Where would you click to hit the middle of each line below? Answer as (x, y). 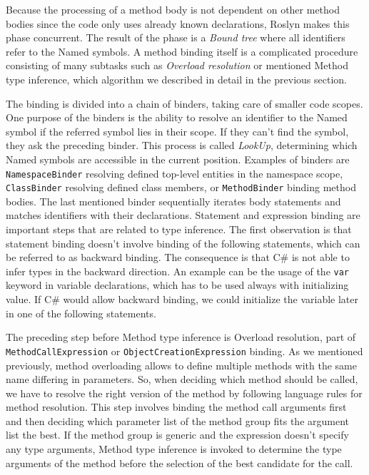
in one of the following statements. (81, 313)
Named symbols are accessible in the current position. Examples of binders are (178, 159)
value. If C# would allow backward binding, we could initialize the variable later (182, 299)
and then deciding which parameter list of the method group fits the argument (177, 420)
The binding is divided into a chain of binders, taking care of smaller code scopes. (184, 103)
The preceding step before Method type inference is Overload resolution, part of (181, 337)
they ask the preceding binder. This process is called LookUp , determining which (182, 145)
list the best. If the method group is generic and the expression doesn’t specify (177, 435)
